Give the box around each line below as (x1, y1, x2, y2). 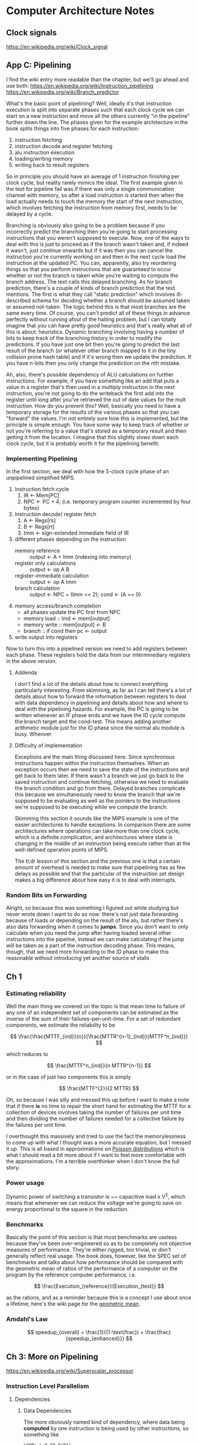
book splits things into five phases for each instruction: (6, 125, 140, 132)
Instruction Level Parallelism (6, 1382, 90, 1390)
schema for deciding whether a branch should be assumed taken (32, 296, 190, 304)
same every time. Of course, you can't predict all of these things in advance (6, 309, 190, 316)
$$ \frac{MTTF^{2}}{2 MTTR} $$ (58, 1085, 140, 1092)
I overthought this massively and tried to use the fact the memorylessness (6, 1133, 186, 1140)
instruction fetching (14, 136, 62, 143)
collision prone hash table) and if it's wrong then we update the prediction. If (6, 353, 192, 360)
